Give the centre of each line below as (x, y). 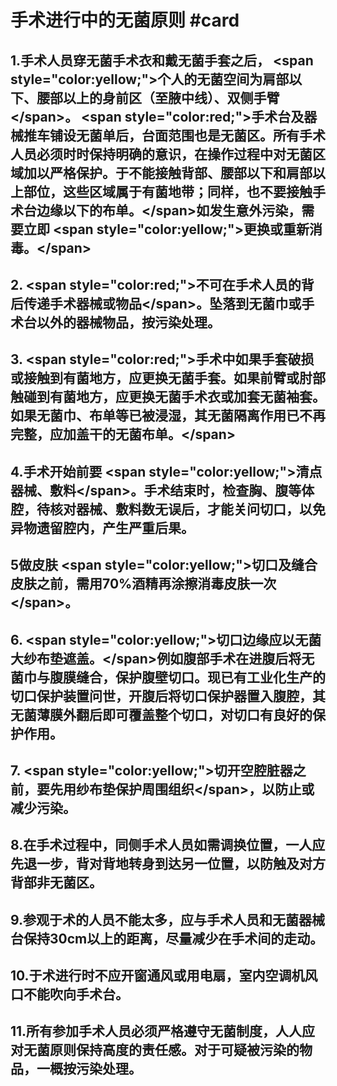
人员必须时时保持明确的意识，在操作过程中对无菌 (161, 154)
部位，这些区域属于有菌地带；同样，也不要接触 (168, 191)
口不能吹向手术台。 (69, 994)
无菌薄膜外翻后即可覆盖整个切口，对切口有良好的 (161, 714)
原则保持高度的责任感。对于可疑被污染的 (174, 1050)
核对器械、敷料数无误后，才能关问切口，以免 (187, 509)
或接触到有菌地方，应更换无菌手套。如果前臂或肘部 (168, 378)
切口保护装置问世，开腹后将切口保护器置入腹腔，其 (168, 696)
